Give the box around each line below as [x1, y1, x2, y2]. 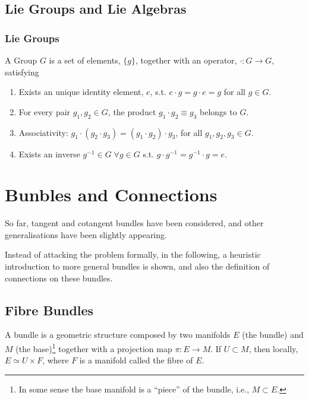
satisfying [5, 65, 39, 78]
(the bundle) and [242, 328, 304, 341]
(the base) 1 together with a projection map [15, 341, 172, 354]
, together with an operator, [135, 54, 237, 66]
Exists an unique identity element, [18, 85, 144, 98]
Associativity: [18, 126, 68, 138]
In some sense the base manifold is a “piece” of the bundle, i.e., [18, 382, 250, 395]
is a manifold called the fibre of [79, 354, 193, 366]
